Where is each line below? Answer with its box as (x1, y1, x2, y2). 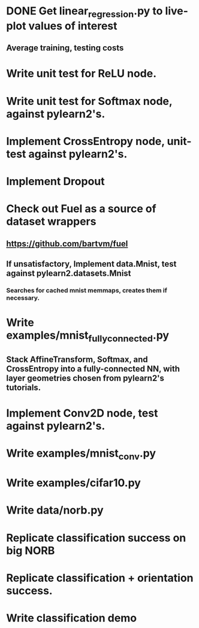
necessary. (6, 294, 40, 302)
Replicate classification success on (6, 531, 186, 545)
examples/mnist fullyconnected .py (6, 328, 170, 344)
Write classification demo (6, 611, 137, 624)
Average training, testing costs (6, 43, 124, 53)
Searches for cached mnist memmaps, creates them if (6, 286, 168, 294)
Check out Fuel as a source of (6, 202, 157, 216)
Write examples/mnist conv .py (6, 446, 156, 462)
